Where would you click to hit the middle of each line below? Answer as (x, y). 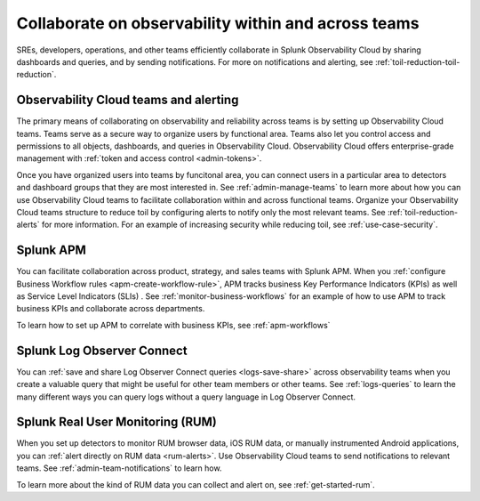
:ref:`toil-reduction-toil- (417, 61)
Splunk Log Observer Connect (102, 350)
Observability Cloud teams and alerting (128, 100)
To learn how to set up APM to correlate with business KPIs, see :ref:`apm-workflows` (173, 325)
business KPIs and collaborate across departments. (111, 309)
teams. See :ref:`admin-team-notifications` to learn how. (119, 468)
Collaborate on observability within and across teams (218, 23)
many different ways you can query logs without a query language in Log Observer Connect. (186, 397)
